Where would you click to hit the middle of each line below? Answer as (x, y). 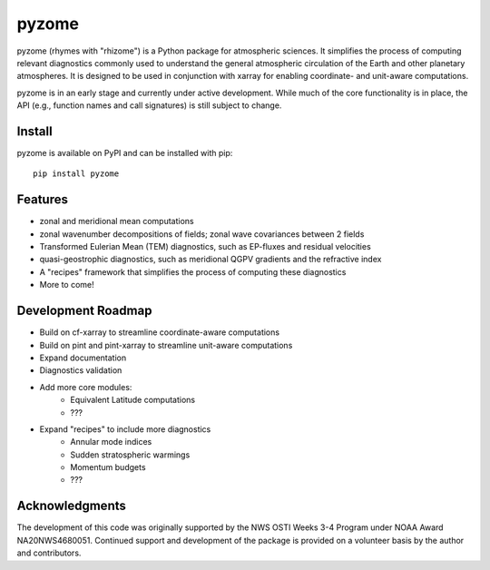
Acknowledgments (72, 506)
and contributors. (49, 553)
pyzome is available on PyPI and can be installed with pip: (125, 153)
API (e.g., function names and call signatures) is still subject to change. (149, 105)
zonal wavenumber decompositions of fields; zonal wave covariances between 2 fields (202, 234)
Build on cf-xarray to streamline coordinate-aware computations (160, 332)
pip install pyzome (76, 174)
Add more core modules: (86, 387)
